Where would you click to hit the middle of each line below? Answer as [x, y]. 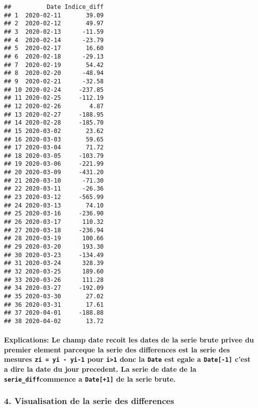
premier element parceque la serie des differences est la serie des [117, 349]
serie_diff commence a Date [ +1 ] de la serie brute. [90, 378]
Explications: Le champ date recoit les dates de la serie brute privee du [129, 340]
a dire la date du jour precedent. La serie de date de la [100, 369]
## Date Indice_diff [54, 7]
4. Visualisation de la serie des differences [89, 401]
